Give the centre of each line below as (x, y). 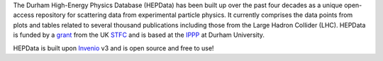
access (24, 15)
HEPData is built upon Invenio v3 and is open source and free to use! (113, 48)
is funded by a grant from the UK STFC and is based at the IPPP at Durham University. (139, 35)
